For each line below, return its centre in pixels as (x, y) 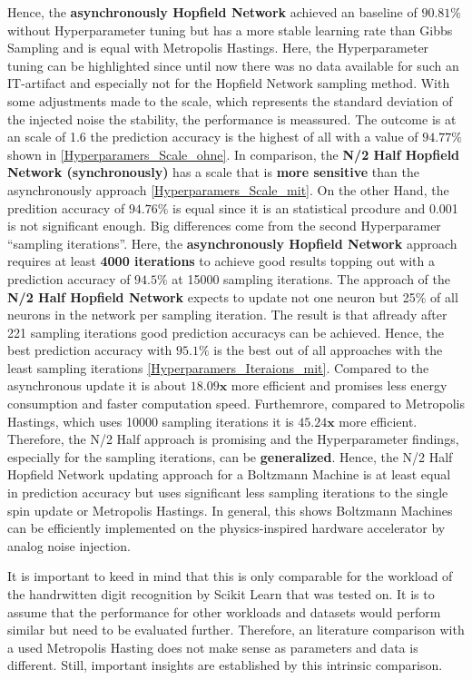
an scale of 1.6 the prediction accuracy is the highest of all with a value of (213, 137)
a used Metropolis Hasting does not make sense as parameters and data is (213, 647)
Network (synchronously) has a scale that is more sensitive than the (213, 172)
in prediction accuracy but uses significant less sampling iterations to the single (228, 493)
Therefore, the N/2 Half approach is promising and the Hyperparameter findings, (233, 439)
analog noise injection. (69, 545)
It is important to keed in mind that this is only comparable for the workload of (230, 576)
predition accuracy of (66, 207)
